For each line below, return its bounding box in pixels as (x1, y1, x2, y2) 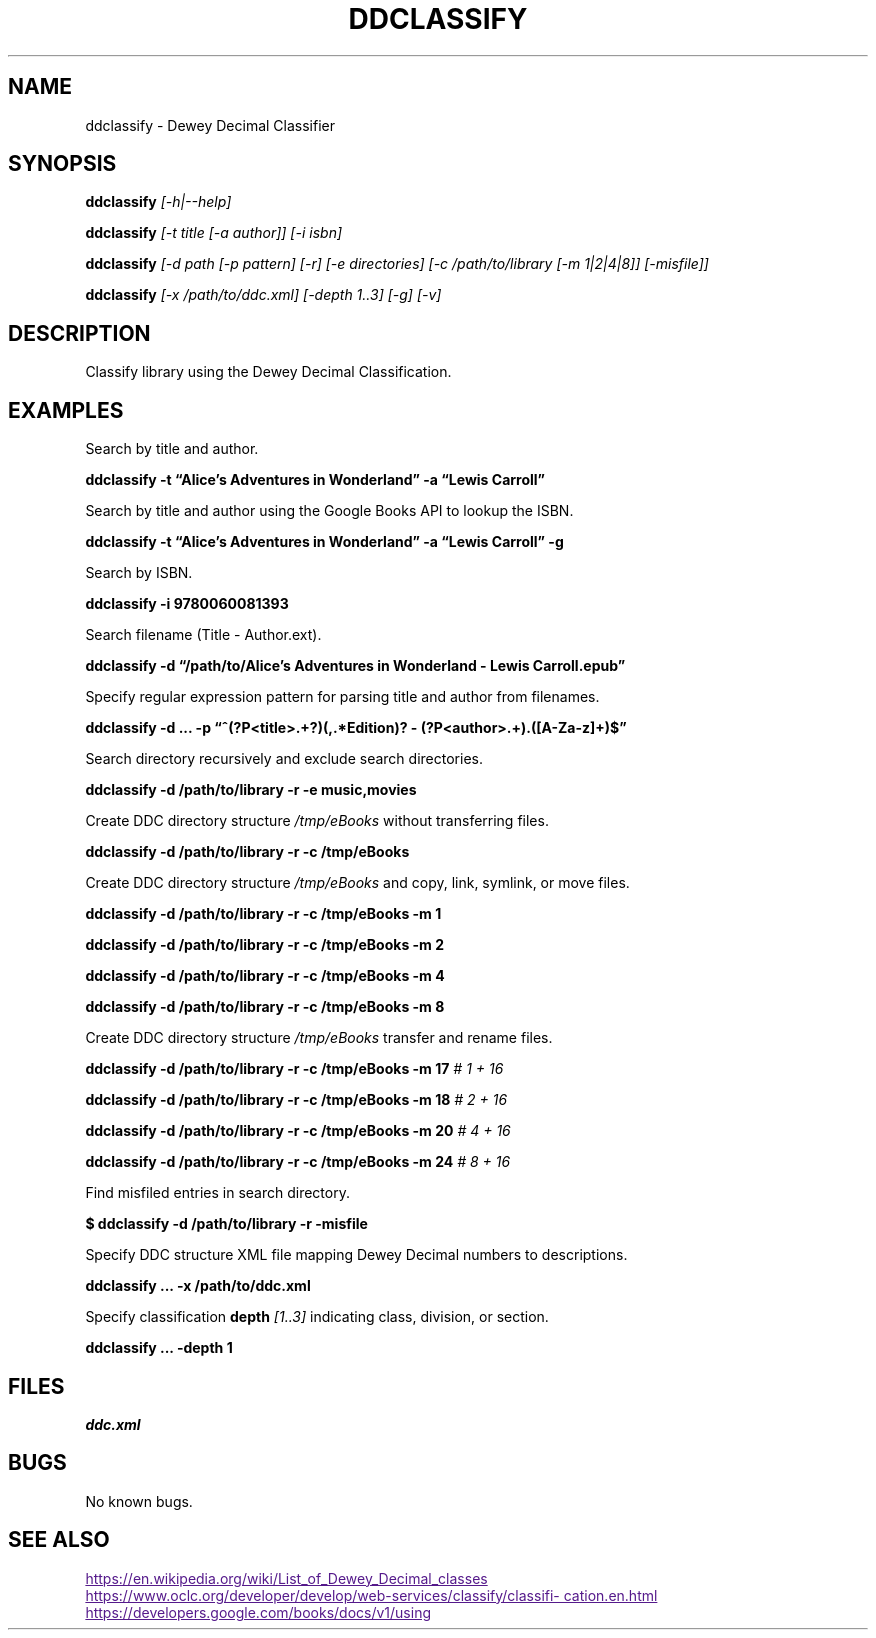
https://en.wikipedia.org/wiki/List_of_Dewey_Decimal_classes (85, 1569, 488, 1587)
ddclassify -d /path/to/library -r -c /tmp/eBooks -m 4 (85, 967, 445, 985)
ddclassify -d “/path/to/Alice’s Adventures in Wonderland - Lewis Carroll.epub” (85, 657, 626, 675)
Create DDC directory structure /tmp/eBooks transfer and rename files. (85, 1029, 553, 1047)
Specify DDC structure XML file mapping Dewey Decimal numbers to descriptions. (85, 1246, 628, 1264)
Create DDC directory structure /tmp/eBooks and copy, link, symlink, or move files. (85, 874, 630, 892)
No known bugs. (85, 1492, 193, 1510)
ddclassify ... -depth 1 (85, 1339, 233, 1357)
